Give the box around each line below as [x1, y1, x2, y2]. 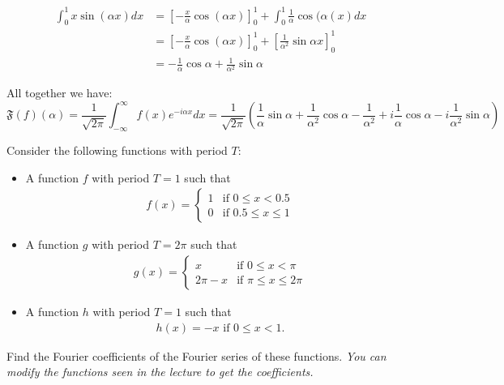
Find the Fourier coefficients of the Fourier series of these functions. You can [6, 347, 387, 364]
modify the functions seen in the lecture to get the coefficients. [6, 363, 314, 380]
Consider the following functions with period [6, 142, 228, 159]
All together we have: [6, 84, 113, 101]
